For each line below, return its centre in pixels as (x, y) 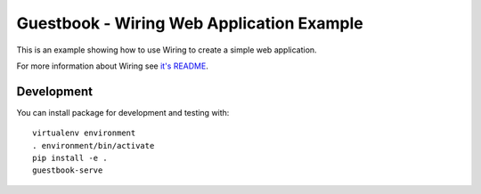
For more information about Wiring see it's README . (112, 66)
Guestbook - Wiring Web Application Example (190, 23)
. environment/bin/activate (94, 145)
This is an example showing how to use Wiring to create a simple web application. (167, 50)
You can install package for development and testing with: (123, 112)
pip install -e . (70, 158)
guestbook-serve (68, 170)
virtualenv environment (84, 133)
